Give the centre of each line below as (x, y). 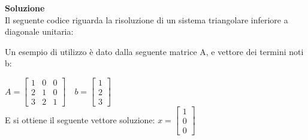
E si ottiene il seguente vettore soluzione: (80, 119)
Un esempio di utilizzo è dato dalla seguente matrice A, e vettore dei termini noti (154, 51)
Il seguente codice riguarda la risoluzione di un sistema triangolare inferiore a (147, 19)
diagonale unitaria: (39, 31)
